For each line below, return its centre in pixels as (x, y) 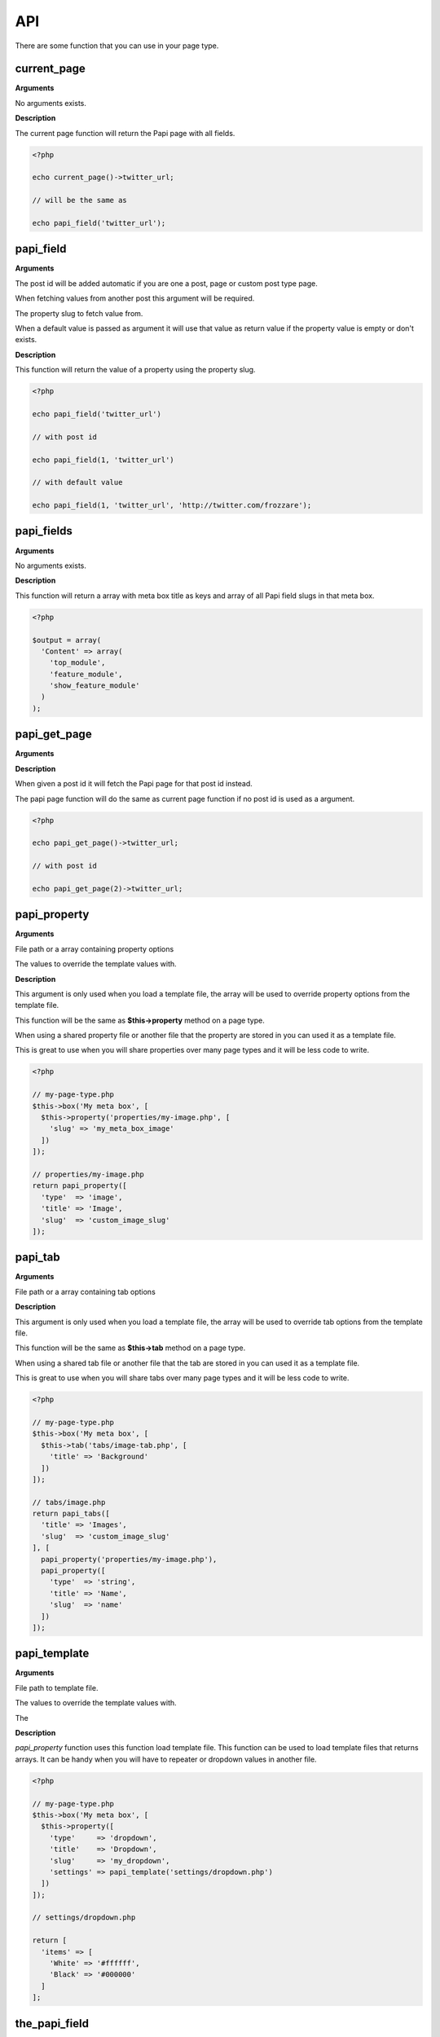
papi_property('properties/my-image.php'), (129, 1559)
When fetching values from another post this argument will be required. (135, 298)
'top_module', (77, 663)
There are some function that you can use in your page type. (117, 46)
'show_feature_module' (95, 686)
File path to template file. (57, 1687)
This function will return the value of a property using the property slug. (135, 370)
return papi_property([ (80, 1186)
